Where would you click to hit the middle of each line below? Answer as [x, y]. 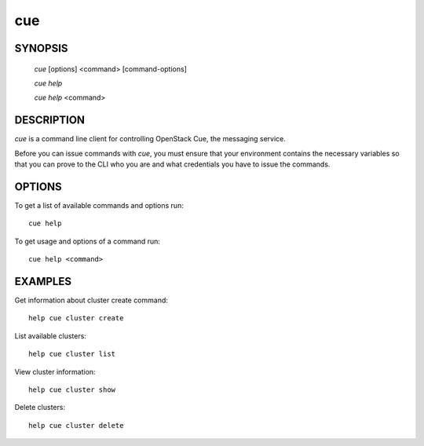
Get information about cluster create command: [91, 300]
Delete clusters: [40, 408]
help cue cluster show [72, 389]
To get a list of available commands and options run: [99, 205]
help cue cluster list [72, 354]
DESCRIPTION [50, 121]
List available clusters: [50, 336]
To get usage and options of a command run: [88, 241]
